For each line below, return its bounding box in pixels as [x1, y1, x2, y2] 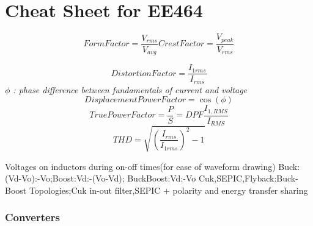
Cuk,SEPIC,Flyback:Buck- [198, 172, 298, 185]
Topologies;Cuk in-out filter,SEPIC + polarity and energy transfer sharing [29, 183, 308, 196]
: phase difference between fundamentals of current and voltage [13, 83, 248, 96]
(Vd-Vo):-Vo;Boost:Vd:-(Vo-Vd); [5, 172, 125, 185]
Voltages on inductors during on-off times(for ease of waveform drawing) [5, 160, 276, 172]
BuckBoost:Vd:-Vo [127, 172, 196, 185]
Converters [5, 210, 60, 225]
